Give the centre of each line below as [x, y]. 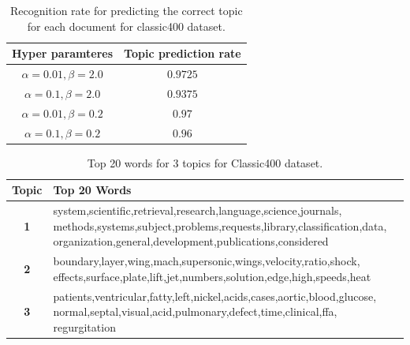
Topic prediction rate [183, 53]
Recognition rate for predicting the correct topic [126, 10]
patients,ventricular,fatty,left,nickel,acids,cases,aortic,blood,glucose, [215, 296]
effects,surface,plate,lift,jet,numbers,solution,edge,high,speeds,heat [212, 276]
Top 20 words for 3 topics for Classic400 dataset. [205, 162]
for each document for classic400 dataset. [126, 26]
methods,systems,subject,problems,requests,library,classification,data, [220, 225]
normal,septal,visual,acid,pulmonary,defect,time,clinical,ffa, [195, 311]
